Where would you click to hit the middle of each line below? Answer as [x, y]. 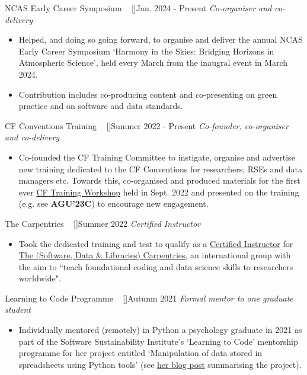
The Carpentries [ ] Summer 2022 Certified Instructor [103, 223]
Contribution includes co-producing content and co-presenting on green [148, 94]
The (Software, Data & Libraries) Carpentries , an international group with [155, 255]
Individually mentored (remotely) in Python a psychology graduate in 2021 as [160, 330]
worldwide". [40, 278]
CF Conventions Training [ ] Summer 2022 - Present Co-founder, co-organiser [147, 125]
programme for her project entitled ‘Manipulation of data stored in [140, 353]
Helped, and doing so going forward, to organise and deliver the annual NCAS [161, 39]
